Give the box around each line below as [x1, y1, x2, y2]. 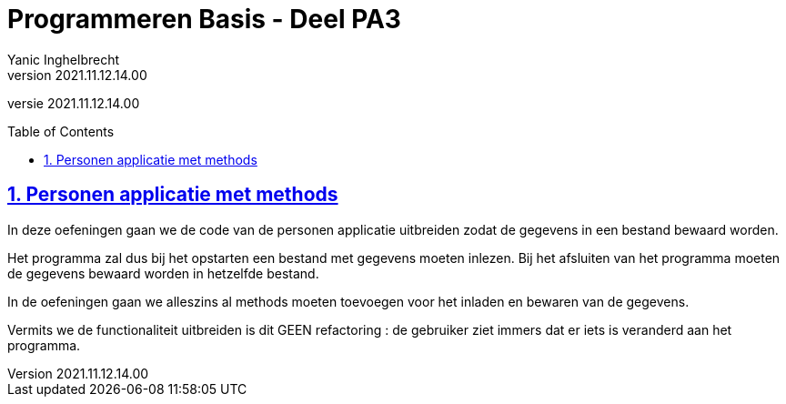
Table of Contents [7, 123, 115, 139]
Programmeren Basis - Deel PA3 [7, 4, 401, 35]
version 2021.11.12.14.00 [7, 66, 147, 83]
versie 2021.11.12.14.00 [7, 95, 140, 111]
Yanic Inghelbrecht [7, 51, 120, 67]
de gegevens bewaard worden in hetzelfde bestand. [7, 265, 319, 281]
